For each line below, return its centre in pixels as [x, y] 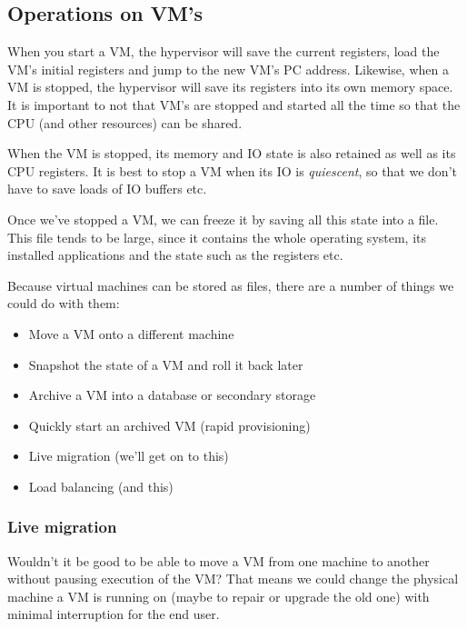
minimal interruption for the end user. [114, 614]
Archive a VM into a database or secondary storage [172, 395]
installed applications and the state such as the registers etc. [175, 255]
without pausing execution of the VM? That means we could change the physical [233, 579]
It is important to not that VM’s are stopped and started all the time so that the [234, 104]
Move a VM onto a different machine [131, 333]
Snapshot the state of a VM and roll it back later [166, 364]
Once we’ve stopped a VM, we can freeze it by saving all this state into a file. [223, 219]
